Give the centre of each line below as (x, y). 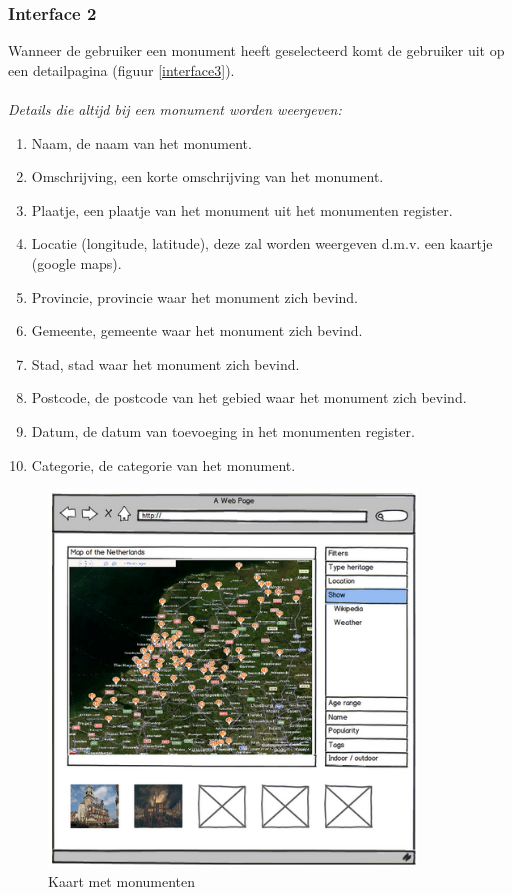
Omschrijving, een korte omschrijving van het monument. (207, 176)
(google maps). (76, 262)
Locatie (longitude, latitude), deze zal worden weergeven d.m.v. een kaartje (262, 243)
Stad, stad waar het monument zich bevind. (165, 363)
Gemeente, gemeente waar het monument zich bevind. (197, 330)
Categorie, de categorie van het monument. (163, 464)
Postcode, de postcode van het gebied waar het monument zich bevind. (249, 397)
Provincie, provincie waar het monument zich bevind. (195, 296)
